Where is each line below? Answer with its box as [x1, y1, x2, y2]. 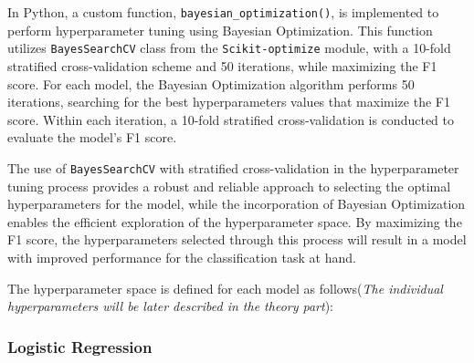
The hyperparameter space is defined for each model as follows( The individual [7, 278, 443, 297]
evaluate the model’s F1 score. [7, 128, 177, 147]
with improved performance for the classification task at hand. [7, 247, 356, 266]
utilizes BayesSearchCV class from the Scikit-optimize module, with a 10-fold [7, 38, 451, 57]
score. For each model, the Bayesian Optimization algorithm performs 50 [7, 74, 415, 93]
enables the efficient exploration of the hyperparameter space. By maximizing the [7, 212, 462, 231]
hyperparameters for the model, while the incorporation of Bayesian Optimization [7, 194, 466, 213]
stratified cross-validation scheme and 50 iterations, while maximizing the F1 [7, 56, 437, 75]
